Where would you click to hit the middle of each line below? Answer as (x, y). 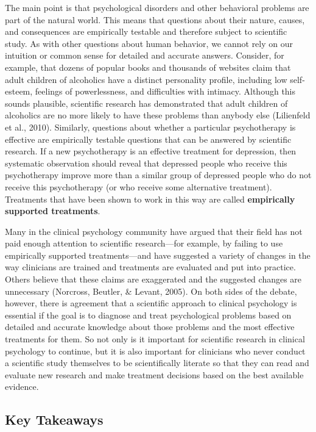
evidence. (22, 387)
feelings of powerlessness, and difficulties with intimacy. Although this (165, 91)
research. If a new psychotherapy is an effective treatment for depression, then (151, 151)
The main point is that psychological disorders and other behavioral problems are (157, 7)
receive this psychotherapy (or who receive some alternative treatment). (139, 186)
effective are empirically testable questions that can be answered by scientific (148, 139)
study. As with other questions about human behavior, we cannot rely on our (149, 43)
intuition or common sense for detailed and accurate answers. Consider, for (145, 55)
